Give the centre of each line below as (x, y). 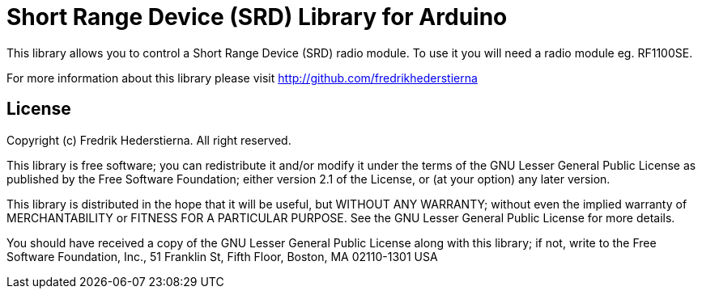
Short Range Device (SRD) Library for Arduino (257, 17)
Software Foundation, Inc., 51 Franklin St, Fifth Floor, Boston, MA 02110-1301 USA (222, 256)
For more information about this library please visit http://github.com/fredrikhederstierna (242, 78)
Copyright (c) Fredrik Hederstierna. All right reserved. (149, 140)
